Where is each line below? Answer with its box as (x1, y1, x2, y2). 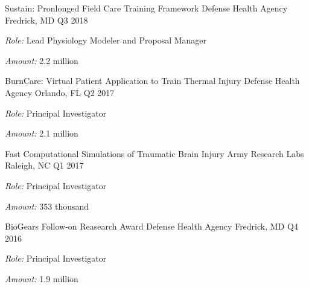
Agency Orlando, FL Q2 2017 (5, 86, 115, 98)
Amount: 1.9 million (5, 272, 78, 285)
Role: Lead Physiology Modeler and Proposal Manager (5, 34, 207, 47)
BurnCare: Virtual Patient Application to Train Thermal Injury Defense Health (5, 74, 300, 87)
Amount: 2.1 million (5, 127, 78, 140)
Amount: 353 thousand (5, 199, 89, 212)
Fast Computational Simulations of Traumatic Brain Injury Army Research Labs (5, 147, 304, 160)
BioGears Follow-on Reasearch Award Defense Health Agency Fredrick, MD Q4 (5, 220, 298, 233)
